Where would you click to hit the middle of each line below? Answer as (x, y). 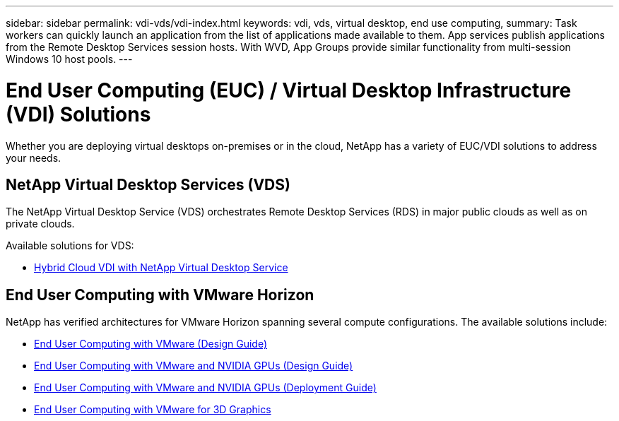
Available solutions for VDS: (70, 246)
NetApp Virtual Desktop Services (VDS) (148, 184)
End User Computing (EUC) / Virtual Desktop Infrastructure (289, 90)
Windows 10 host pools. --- (69, 59)
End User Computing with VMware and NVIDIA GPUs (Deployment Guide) (205, 388)
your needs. (34, 158)
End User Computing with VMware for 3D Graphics (153, 410)
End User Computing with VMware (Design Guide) (151, 344)
